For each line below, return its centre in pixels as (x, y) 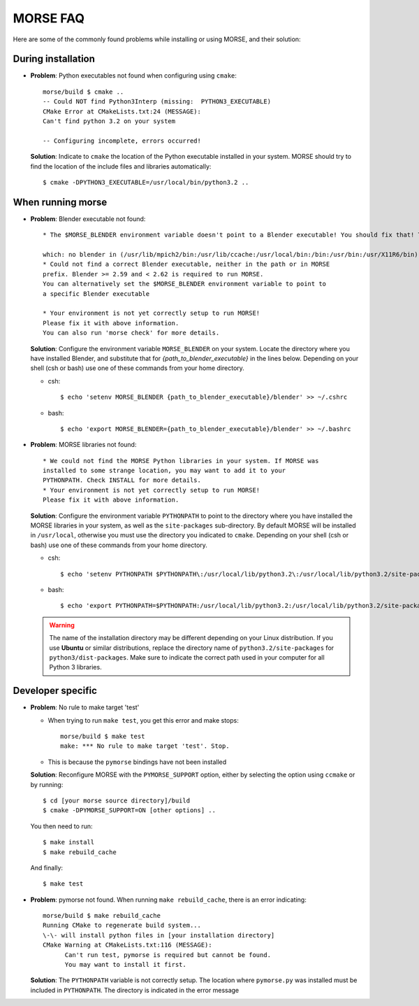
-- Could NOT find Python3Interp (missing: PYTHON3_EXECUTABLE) (157, 102)
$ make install (69, 842)
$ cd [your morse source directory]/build (117, 800)
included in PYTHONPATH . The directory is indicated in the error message (135, 990)
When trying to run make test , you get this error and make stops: (143, 720)
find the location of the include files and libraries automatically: (121, 166)
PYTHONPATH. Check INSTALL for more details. (122, 480)
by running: (47, 784)
